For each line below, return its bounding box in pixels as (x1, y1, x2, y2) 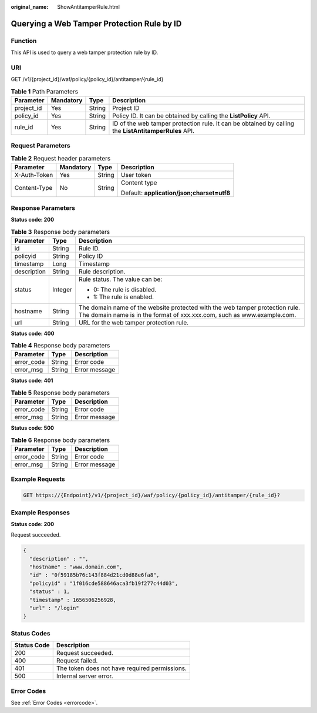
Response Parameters (11, 203, 76, 212)
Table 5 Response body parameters (11, 389, 110, 397)
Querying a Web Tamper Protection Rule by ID (11, 18, 182, 29)
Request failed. (56, 657, 98, 665)
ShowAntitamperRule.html (57, 4, 120, 10)
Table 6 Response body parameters (11, 436, 110, 444)
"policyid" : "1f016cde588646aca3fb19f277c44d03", (29, 580, 178, 587)
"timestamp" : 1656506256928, (29, 597, 117, 603)
